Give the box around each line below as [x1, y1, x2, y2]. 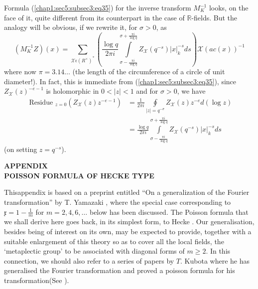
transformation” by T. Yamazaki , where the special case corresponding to [4, 197, 231, 207]
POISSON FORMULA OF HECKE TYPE [4, 170, 154, 180]
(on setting [4, 144, 37, 154]
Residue [29, 99, 53, 106]
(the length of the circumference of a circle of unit [72, 66, 225, 76]
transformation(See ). [4, 275, 69, 286]
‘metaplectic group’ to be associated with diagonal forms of [4, 246, 185, 256]
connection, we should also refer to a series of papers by [4, 255, 174, 266]
